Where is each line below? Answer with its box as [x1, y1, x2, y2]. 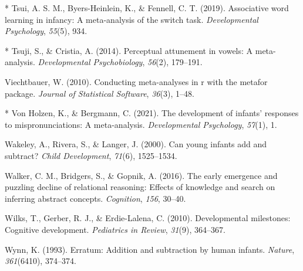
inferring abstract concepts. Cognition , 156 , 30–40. [5, 192, 186, 204]
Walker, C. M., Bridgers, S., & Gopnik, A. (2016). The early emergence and [5, 169, 278, 181]
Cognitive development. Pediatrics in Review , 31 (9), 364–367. [5, 223, 225, 235]
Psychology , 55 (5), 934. [5, 25, 87, 37]
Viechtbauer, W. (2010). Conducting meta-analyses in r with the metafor [5, 75, 268, 87]
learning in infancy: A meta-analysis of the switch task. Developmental [5, 13, 258, 25]
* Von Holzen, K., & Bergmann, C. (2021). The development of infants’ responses [5, 107, 299, 119]
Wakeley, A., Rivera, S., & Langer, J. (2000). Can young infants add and [5, 138, 267, 150]
